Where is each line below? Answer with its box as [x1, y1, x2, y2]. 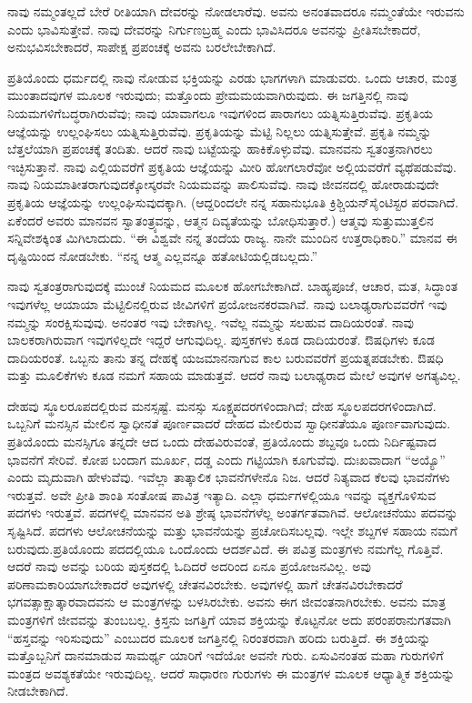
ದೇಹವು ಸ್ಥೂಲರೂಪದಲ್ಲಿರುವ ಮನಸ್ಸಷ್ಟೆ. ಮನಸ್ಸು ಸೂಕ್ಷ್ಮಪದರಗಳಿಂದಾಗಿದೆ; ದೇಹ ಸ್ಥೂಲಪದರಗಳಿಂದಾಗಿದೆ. [7, 396, 437, 415]
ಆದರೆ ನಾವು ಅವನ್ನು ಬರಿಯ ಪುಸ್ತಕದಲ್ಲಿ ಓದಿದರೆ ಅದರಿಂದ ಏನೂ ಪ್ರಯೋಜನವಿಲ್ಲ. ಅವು [7, 557, 371, 576]
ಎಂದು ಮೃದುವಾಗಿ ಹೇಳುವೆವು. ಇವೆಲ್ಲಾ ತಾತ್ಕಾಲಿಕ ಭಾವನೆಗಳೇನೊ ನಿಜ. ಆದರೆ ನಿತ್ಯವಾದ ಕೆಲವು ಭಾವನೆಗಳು [7, 467, 450, 487]
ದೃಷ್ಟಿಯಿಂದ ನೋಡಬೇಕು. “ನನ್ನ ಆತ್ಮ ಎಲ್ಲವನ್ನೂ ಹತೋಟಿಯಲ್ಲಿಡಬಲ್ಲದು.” [7, 246, 318, 265]
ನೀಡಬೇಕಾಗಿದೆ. [7, 681, 69, 700]
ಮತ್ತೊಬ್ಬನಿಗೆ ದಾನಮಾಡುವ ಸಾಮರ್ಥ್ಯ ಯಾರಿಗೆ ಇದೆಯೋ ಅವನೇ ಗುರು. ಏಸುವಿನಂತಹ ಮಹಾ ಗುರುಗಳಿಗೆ [7, 646, 444, 665]
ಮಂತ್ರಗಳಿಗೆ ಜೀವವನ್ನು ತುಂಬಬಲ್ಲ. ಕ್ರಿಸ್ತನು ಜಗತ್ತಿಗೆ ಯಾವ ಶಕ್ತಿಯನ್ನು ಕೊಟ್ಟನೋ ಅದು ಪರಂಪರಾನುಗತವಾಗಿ [7, 610, 451, 628]
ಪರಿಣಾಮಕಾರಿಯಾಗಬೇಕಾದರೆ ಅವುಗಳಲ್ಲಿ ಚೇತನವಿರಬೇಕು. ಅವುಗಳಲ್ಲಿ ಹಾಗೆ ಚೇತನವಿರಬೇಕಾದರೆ [7, 574, 403, 593]
